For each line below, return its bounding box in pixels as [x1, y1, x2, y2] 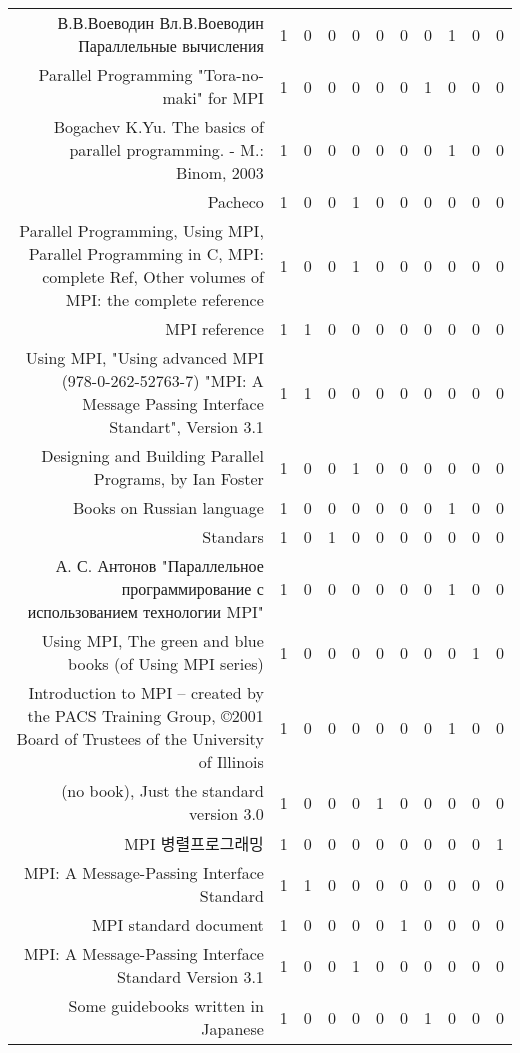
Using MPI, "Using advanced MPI [25, 346, 264, 369]
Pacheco [207, 190, 264, 213]
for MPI [207, 86, 264, 109]
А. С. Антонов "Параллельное [55, 554, 264, 577]
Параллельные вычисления [78, 34, 264, 57]
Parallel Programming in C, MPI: [28, 242, 264, 265]
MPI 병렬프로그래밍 [124, 832, 264, 855]
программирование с [121, 577, 264, 600]
